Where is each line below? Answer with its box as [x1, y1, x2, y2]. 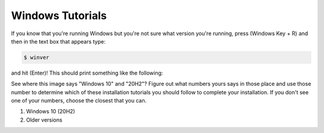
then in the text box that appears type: [11, 38, 106, 45]
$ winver [23, 54, 50, 61]
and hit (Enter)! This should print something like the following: [11, 69, 163, 76]
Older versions [26, 116, 62, 123]
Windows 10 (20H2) [26, 108, 75, 115]
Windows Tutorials [11, 9, 107, 22]
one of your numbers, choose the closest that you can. [11, 97, 147, 104]
